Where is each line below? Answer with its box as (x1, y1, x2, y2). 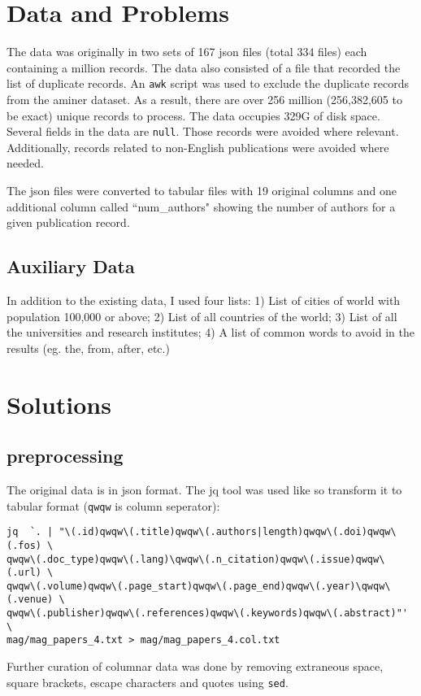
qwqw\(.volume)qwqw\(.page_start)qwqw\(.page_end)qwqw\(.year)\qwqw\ (7, 580, 391, 592)
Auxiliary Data (7, 254, 135, 279)
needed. (7, 154, 44, 172)
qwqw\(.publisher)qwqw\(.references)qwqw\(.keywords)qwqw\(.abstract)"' (7, 607, 408, 620)
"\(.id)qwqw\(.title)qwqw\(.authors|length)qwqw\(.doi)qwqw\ (59, 526, 397, 538)
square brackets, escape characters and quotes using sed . (7, 673, 289, 690)
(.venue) (7, 594, 54, 606)
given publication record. (7, 214, 130, 231)
